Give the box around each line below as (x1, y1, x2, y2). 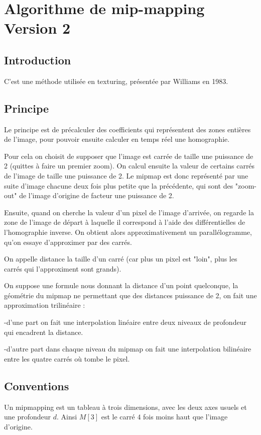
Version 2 (4, 18, 71, 38)
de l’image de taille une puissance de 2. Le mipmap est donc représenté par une (4, 170, 248, 181)
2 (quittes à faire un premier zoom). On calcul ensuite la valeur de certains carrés (4, 160, 255, 171)
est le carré (101, 411, 135, 422)
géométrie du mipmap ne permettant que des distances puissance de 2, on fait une (4, 290, 257, 300)
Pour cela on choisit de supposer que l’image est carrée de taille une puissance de (4, 150, 253, 161)
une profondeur (4, 411, 51, 422)
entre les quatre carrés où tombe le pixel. (4, 353, 130, 364)
